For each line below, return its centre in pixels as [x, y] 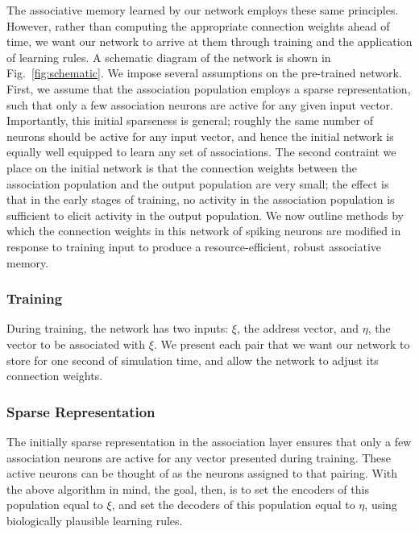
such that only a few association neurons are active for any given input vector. [200, 104]
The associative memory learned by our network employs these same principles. [203, 10]
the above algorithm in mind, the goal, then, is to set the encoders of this [188, 488]
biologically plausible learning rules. [95, 520]
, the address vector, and [297, 328]
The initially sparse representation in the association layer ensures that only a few [209, 441]
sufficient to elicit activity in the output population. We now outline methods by [205, 215]
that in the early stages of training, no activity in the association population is [201, 199]
